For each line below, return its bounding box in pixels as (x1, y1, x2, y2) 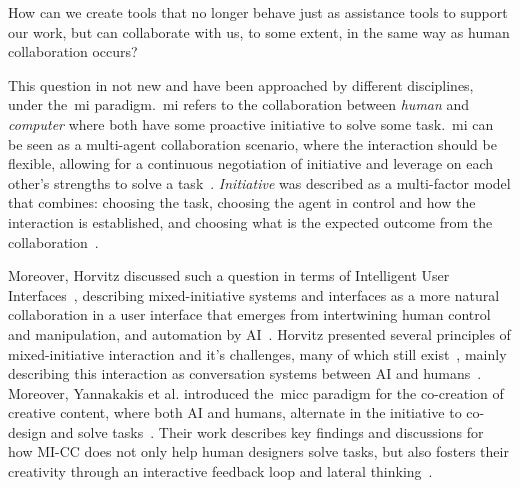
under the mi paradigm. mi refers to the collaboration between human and (8, 94, 470, 115)
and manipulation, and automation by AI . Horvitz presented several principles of (8, 323, 511, 344)
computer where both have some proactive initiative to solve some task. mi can (8, 113, 494, 134)
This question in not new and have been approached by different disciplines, (8, 74, 474, 95)
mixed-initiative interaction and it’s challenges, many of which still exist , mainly (8, 343, 507, 364)
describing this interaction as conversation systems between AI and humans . (8, 363, 482, 384)
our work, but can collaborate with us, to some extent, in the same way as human (8, 21, 510, 42)
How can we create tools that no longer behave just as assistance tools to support (8, 2, 508, 22)
